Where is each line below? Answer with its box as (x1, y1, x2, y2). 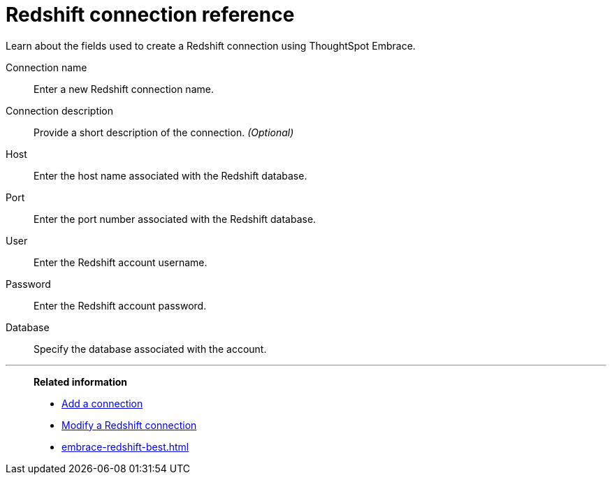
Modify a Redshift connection (61, 419, 197, 431)
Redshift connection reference (6, 3, 295, 27)
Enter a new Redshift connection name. (34, 82, 214, 95)
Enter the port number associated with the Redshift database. (34, 212, 316, 225)
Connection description (6, 104, 114, 117)
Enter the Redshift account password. (34, 299, 207, 312)
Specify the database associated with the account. (34, 342, 267, 355)
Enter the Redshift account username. (34, 256, 207, 268)
